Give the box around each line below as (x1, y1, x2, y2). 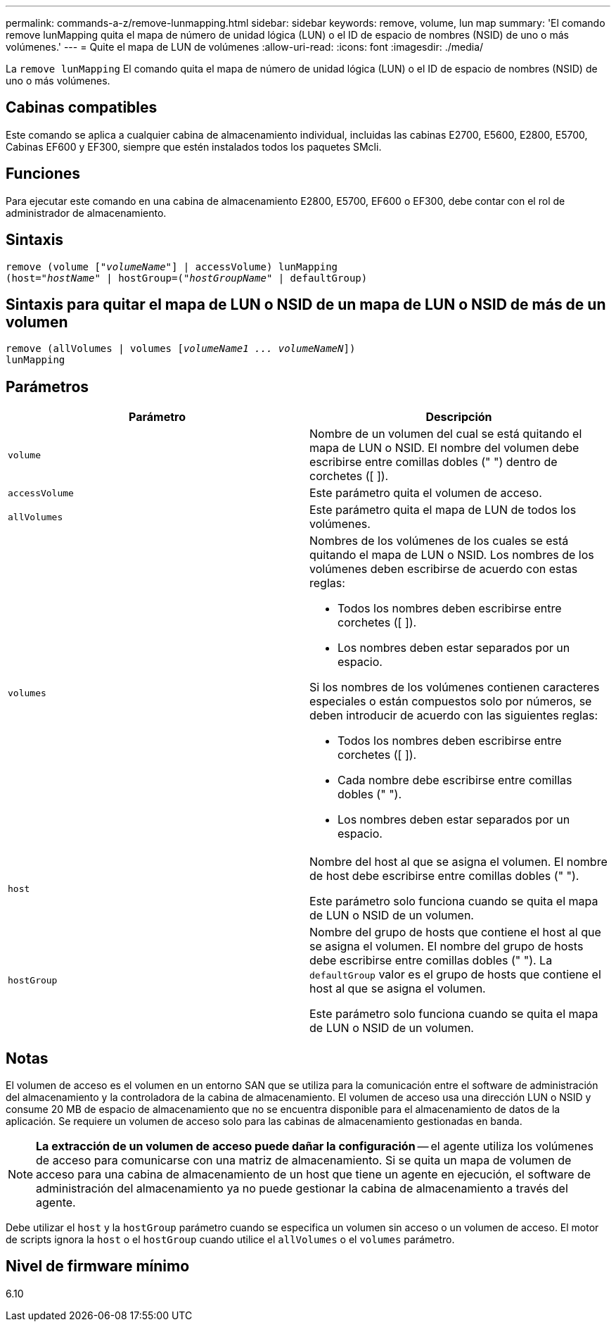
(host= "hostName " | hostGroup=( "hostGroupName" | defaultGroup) (6, 272, 368, 284)
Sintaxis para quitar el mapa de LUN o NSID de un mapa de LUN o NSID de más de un (6, 295, 606, 313)
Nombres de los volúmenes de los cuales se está (309, 534, 569, 548)
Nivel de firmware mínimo (6, 1257, 190, 1276)
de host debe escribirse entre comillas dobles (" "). (309, 869, 579, 883)
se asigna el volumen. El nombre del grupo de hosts (309, 939, 584, 954)
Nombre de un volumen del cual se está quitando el (309, 427, 582, 441)
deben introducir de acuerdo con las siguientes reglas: (309, 708, 598, 723)
